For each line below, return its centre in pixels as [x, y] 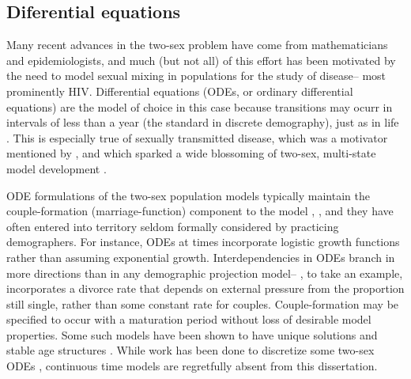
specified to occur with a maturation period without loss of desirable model [189, 319]
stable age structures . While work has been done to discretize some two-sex [190, 350]
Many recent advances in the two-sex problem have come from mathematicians [197, 45]
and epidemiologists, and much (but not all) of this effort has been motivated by [201, 60]
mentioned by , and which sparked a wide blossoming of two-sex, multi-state [191, 153]
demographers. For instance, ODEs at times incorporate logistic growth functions [203, 242]
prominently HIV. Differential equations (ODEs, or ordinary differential [180, 91]
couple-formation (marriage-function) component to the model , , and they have [200, 211]
